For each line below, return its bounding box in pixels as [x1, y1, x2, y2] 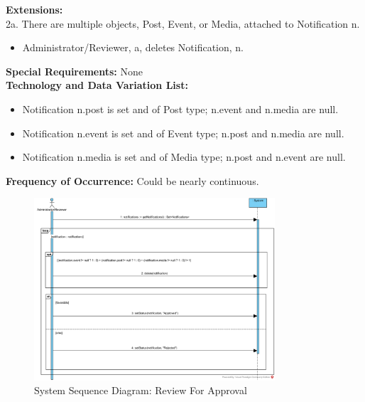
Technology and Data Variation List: [6, 78, 188, 92]
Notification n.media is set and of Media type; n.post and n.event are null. [22, 149, 346, 164]
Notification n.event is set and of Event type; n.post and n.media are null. [22, 125, 344, 140]
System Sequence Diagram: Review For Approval [34, 383, 247, 398]
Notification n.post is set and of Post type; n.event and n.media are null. [22, 101, 339, 116]
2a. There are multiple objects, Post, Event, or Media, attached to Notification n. [6, 16, 360, 31]
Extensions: [6, 2, 63, 16]
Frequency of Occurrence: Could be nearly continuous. [6, 173, 259, 188]
